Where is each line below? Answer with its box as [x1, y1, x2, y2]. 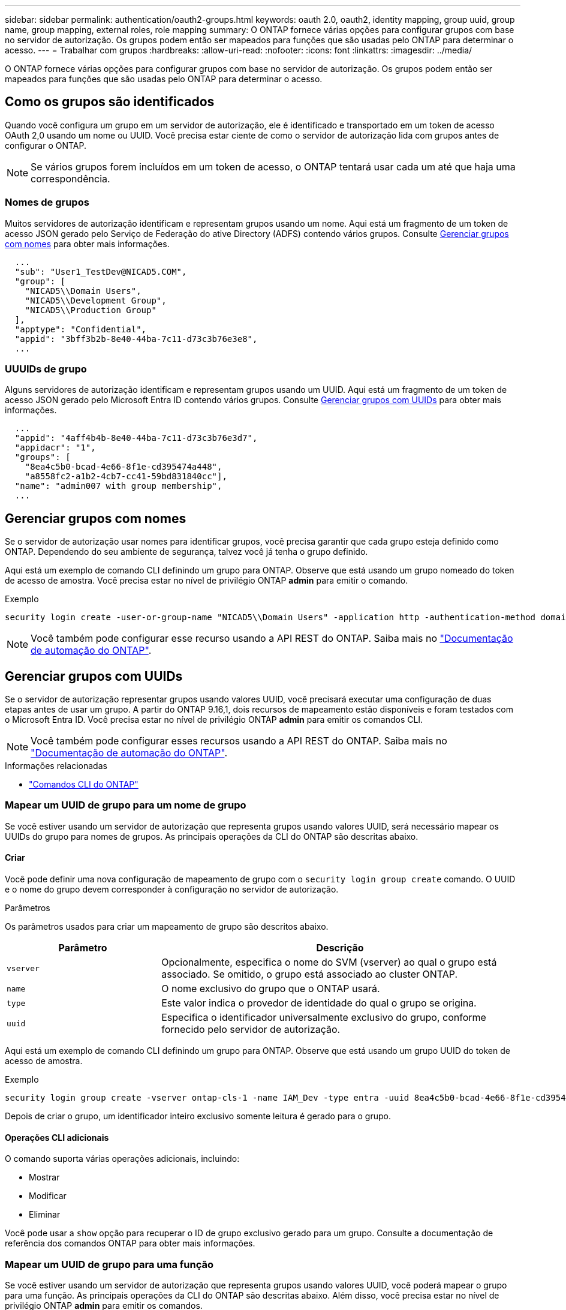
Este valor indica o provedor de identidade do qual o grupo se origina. [161, 997, 477, 1009]
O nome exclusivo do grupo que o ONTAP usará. [161, 982, 380, 994]
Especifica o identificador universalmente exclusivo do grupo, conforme [161, 1011, 486, 1023]
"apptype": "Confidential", [14, 324, 147, 334]
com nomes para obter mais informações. [5, 238, 170, 249]
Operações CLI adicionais [5, 1132, 109, 1143]
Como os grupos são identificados [5, 94, 215, 110]
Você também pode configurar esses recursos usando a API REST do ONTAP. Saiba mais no [31, 735, 447, 747]
